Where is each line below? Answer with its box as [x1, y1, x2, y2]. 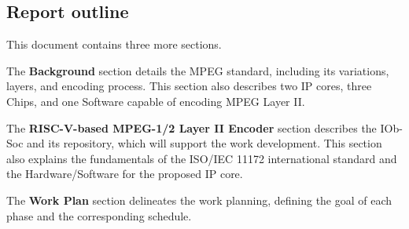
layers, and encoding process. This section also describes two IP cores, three [6, 78, 372, 94]
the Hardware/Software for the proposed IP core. [6, 165, 243, 182]
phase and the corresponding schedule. [6, 207, 192, 224]
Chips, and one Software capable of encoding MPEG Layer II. [6, 93, 305, 109]
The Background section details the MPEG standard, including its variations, [6, 62, 389, 78]
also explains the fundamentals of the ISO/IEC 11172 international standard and [6, 150, 397, 166]
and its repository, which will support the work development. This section [27, 135, 382, 151]
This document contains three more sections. [6, 36, 222, 53]
